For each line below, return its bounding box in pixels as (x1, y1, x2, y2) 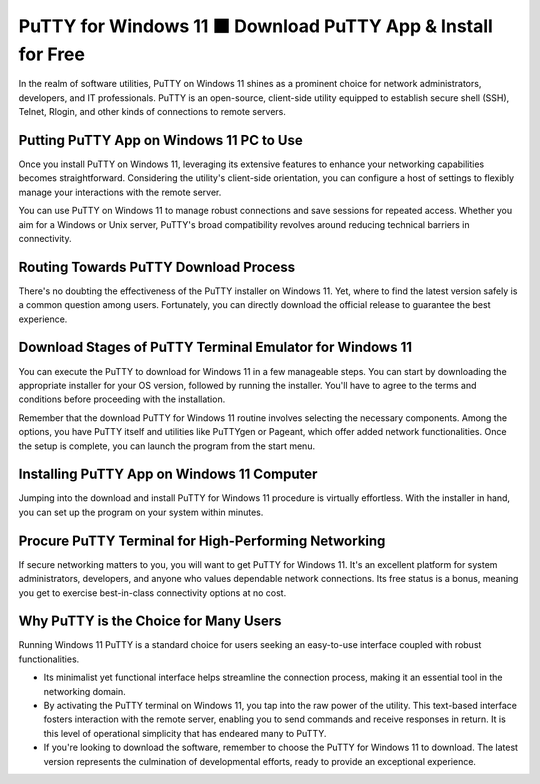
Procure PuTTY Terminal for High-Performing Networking (18, 532, 386, 549)
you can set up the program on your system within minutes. (18, 506, 264, 518)
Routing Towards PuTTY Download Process (18, 258, 296, 275)
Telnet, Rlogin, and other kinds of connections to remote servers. (18, 106, 287, 118)
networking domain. (43, 685, 126, 697)
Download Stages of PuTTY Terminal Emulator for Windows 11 (18, 339, 413, 356)
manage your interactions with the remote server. (18, 186, 222, 198)
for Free (18, 43, 85, 65)
